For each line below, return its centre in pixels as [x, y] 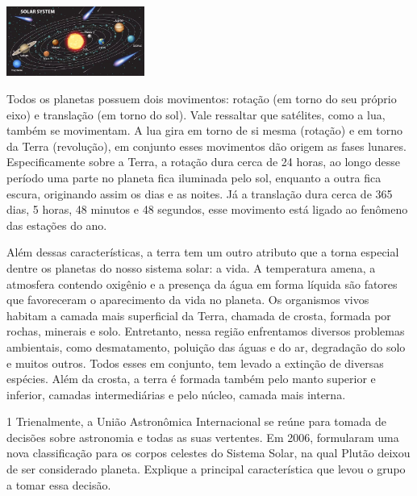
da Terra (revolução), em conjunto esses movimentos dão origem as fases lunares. [206, 146]
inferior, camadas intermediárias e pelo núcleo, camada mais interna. [176, 394]
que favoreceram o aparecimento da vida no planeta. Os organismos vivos [188, 300]
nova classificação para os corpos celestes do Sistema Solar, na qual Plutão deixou [208, 453]
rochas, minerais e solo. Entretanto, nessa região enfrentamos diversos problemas [206, 331]
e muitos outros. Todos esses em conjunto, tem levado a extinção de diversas [195, 363]
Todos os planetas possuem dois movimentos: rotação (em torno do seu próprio [202, 99]
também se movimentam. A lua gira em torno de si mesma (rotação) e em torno [205, 130]
